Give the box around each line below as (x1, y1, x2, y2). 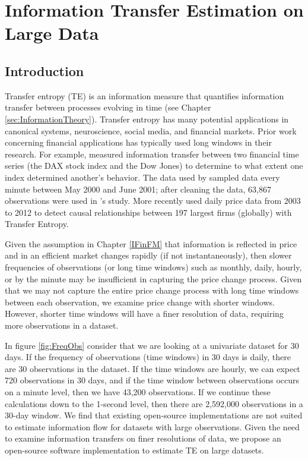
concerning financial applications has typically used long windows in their (5, 136, 272, 149)
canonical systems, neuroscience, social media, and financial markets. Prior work (5, 124, 297, 137)
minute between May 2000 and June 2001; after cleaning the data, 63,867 (5, 182, 272, 195)
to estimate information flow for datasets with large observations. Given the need (5, 420, 300, 433)
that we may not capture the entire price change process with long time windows (5, 284, 299, 297)
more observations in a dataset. (5, 319, 119, 332)
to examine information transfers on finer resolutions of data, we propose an (5, 432, 281, 445)
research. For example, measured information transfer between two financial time (5, 147, 299, 160)
